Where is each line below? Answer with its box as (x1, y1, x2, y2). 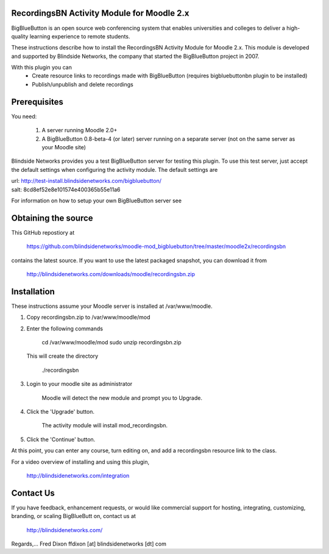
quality (11, 32, 29, 40)
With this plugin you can (11, 64, 73, 71)
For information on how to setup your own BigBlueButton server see (11, 197, 182, 204)
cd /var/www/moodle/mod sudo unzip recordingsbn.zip (41, 339, 182, 346)
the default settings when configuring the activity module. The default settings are (11, 166, 218, 173)
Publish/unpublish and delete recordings (32, 80, 133, 88)
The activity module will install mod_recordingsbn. (41, 422, 168, 429)
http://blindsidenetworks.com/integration (26, 472, 130, 479)
